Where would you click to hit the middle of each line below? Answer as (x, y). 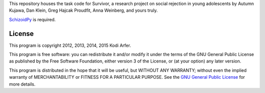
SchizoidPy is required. (32, 19)
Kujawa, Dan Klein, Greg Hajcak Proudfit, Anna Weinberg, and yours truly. (83, 10)
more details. (22, 84)
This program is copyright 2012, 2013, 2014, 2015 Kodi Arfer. (70, 45)
